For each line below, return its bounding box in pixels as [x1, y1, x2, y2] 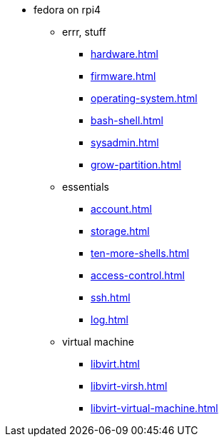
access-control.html [91, 269, 185, 281]
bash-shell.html [91, 114, 163, 126]
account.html [91, 203, 152, 215]
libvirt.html [91, 358, 140, 370]
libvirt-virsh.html [91, 380, 168, 392]
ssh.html [91, 291, 131, 303]
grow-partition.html [91, 159, 181, 171]
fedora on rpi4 [34, 4, 101, 16]
